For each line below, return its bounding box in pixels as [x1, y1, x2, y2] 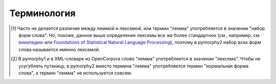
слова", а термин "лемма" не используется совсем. [18, 70, 132, 76]
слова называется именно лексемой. [18, 46, 100, 53]
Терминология [9, 8, 76, 19]
